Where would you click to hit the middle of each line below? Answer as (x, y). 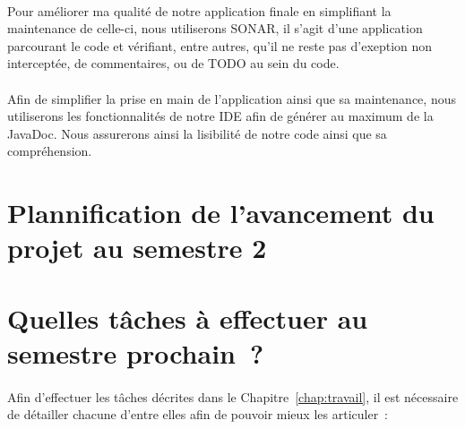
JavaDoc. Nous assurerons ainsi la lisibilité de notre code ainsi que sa (197, 133)
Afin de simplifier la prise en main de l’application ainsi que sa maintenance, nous (232, 98)
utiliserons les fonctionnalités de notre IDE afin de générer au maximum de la (220, 116)
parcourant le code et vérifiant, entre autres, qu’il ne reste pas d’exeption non (220, 45)
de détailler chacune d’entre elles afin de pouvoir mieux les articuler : (198, 414)
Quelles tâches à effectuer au (188, 317)
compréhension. (50, 151)
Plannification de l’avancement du (221, 213)
